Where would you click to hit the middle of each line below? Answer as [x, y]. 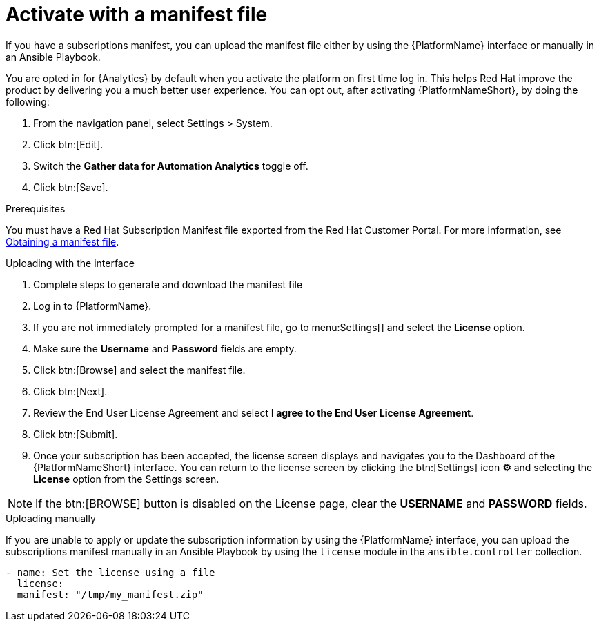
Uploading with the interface [70, 263]
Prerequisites [36, 208]
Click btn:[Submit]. [76, 434]
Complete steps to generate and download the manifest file [168, 284]
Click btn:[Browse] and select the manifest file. [139, 370]
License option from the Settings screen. [126, 479]
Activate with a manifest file [137, 14]
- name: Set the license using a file [110, 572]
